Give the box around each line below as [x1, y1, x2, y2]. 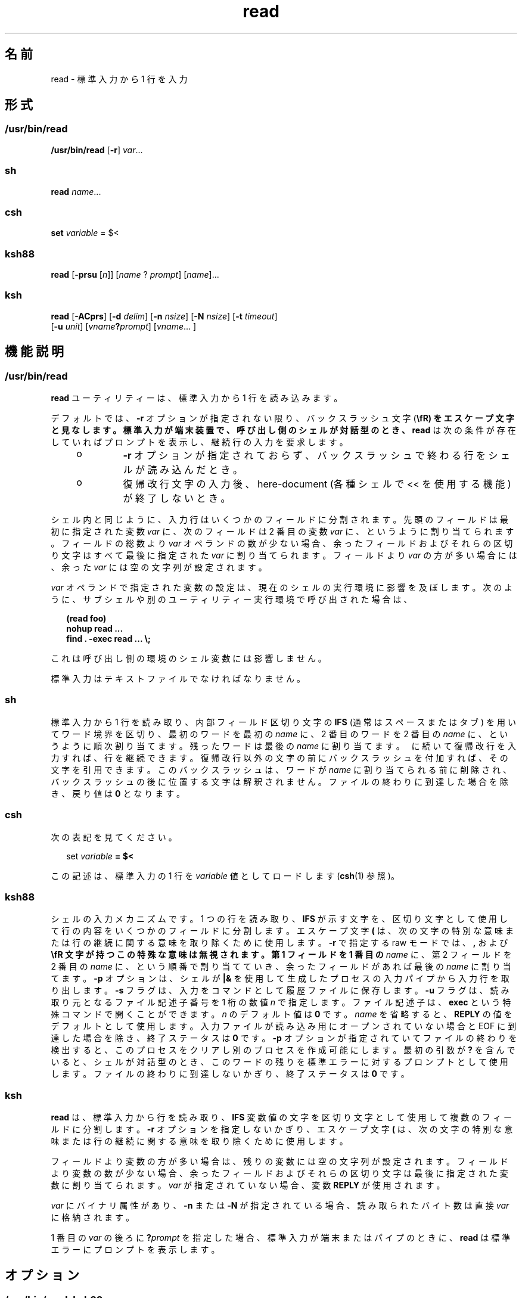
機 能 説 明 [5, 344, 64, 359]
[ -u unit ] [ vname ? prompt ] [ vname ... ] [51, 321, 197, 331]
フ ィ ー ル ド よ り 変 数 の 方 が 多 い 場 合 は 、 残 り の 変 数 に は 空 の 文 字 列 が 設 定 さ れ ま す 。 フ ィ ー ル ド [51, 1156, 508, 1167]
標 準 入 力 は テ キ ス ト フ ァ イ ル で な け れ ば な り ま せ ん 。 [51, 673, 305, 684]
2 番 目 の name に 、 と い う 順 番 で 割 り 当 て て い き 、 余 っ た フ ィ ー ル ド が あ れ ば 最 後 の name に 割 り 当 [51, 961, 511, 972]
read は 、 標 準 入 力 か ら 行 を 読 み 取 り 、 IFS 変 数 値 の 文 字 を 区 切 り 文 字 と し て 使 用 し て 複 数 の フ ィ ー [51, 1112, 512, 1123]
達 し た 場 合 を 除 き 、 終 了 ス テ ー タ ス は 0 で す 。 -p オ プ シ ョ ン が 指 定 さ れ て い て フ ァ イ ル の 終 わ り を [51, 1033, 517, 1044]
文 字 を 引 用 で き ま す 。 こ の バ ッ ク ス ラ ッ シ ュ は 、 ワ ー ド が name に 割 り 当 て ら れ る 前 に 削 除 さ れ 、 [51, 764, 512, 775]
